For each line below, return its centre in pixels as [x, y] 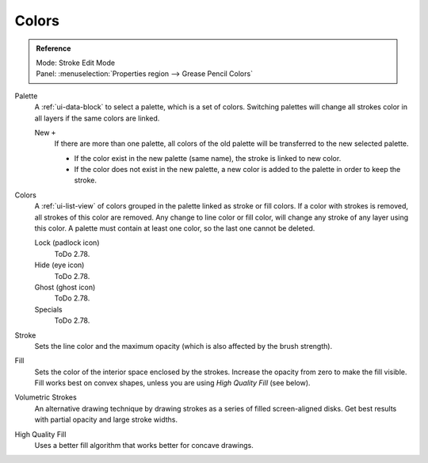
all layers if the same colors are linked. [97, 118]
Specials [48, 309]
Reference [53, 48]
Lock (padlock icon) [67, 243]
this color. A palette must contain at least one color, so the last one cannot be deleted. [175, 228]
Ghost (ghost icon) [65, 287]
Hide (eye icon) [59, 265]
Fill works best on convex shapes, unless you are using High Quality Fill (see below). [172, 383]
